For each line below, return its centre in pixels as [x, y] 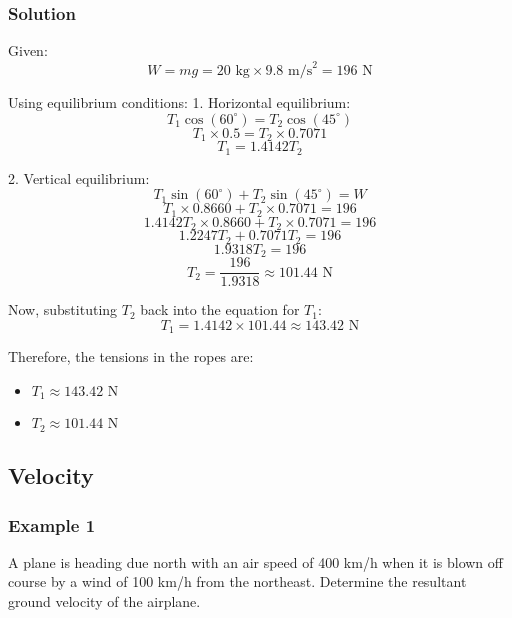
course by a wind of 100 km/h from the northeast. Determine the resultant [237, 581]
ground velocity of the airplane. [104, 601]
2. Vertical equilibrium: [79, 177]
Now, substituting [63, 309]
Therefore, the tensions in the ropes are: [131, 356]
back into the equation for [220, 309]
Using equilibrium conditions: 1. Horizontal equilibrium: [179, 102]
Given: [28, 50]
